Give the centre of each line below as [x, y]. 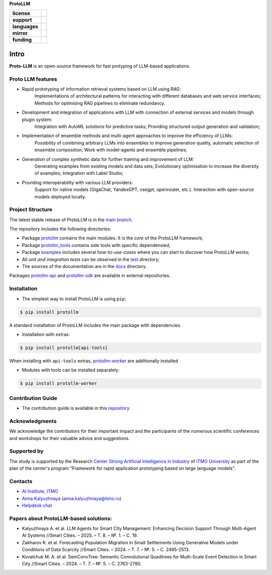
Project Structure [31, 210]
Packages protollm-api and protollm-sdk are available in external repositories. [90, 276]
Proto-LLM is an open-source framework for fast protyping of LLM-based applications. [100, 66]
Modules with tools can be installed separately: [71, 370]
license [21, 14]
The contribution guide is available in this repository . [76, 408]
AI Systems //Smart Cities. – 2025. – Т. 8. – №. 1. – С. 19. [80, 535]
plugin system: [37, 119]
